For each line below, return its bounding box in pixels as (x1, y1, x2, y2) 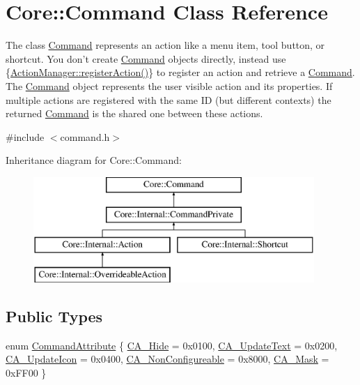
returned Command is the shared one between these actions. (6, 106, 263, 121)
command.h (60, 129, 110, 144)
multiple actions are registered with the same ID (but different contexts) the (6, 92, 331, 107)
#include (6, 129, 45, 144)
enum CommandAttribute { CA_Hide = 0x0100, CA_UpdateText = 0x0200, (6, 338, 338, 352)
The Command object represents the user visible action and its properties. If (6, 78, 333, 93)
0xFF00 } (6, 365, 47, 380)
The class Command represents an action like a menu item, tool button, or (6, 38, 325, 52)
